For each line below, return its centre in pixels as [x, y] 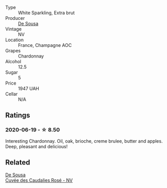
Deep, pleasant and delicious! [37, 146]
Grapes [13, 51]
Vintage [14, 29]
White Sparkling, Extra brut [46, 13]
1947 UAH [29, 88]
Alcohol [13, 61]
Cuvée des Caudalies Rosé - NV [39, 180]
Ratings [18, 115]
